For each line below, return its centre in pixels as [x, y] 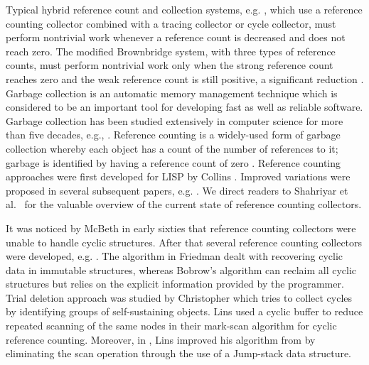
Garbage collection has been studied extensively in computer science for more [175, 120]
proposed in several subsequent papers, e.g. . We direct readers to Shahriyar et [177, 190]
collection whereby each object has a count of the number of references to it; [172, 148]
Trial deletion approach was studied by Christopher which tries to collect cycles [179, 297]
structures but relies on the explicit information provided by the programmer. [175, 284]
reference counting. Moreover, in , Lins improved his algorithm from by [161, 339]
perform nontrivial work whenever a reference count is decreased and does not [176, 37]
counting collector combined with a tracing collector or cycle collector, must [171, 23]
